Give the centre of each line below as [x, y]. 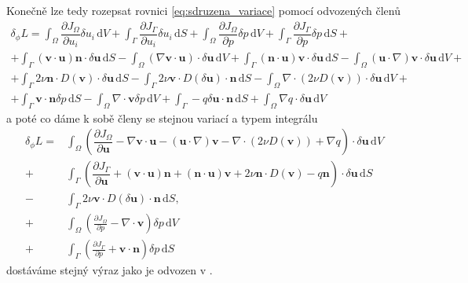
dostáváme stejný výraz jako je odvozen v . [110, 270]
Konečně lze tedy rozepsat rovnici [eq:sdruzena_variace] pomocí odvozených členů [203, 10]
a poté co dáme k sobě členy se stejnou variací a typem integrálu [162, 118]
